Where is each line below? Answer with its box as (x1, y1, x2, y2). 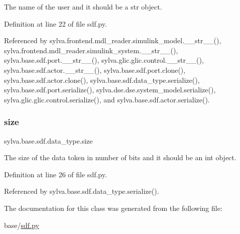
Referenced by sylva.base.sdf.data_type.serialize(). (4, 186, 159, 196)
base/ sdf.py (4, 219, 39, 230)
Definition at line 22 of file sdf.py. (4, 18, 107, 29)
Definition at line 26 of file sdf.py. (4, 169, 107, 179)
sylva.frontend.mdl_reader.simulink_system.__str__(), (4, 45, 178, 55)
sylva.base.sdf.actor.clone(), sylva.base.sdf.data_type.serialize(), (4, 74, 200, 85)
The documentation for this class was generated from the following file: (4, 202, 222, 213)
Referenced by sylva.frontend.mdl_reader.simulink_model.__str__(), (4, 35, 221, 46)
